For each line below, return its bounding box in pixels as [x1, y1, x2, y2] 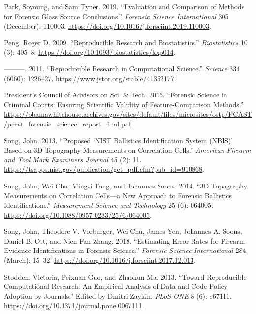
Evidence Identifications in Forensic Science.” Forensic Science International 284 [4, 245, 246, 255]
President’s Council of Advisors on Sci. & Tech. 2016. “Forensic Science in [4, 90, 227, 100]
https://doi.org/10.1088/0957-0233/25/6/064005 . [4, 209, 152, 220]
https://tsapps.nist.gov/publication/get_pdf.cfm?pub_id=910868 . [4, 164, 204, 174]
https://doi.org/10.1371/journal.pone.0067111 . [4, 300, 144, 311]
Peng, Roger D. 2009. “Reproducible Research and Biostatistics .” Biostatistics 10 [4, 37, 248, 47]
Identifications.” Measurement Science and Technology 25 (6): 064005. [4, 200, 213, 210]
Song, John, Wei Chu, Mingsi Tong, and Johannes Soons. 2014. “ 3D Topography [4, 180, 248, 190]
